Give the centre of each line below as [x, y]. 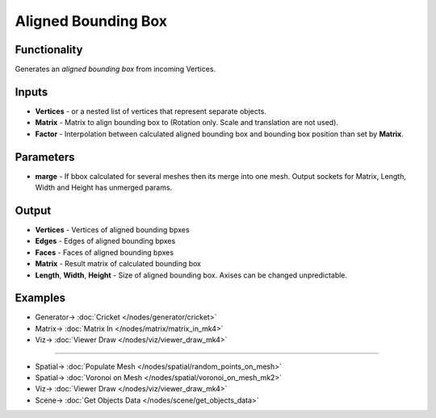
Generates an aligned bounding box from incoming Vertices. [115, 69]
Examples [40, 298]
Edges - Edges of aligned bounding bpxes [105, 241]
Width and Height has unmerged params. [104, 188]
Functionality [49, 50]
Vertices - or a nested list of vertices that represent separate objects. [151, 111]
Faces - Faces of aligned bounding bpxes [104, 252]
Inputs [31, 92]
